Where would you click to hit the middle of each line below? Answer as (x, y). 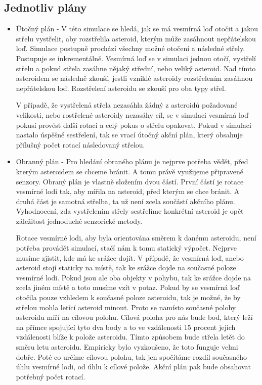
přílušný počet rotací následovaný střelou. (80, 144)
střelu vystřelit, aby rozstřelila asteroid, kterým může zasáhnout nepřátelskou (136, 38)
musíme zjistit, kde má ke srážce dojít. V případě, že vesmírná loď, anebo (130, 257)
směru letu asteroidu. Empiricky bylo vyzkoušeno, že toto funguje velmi (127, 347)
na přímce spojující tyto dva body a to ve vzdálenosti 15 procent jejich (126, 327)
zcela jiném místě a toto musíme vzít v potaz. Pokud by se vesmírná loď (128, 287)
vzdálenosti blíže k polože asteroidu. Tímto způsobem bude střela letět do (130, 337)
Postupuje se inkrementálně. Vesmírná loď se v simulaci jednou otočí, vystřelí (136, 58)
